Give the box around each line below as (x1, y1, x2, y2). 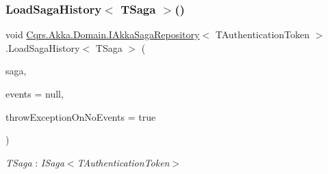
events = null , (5, 87, 64, 100)
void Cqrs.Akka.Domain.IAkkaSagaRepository (5, 27, 200, 42)
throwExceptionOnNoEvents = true (5, 109, 156, 124)
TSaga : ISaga (5, 155, 64, 169)
